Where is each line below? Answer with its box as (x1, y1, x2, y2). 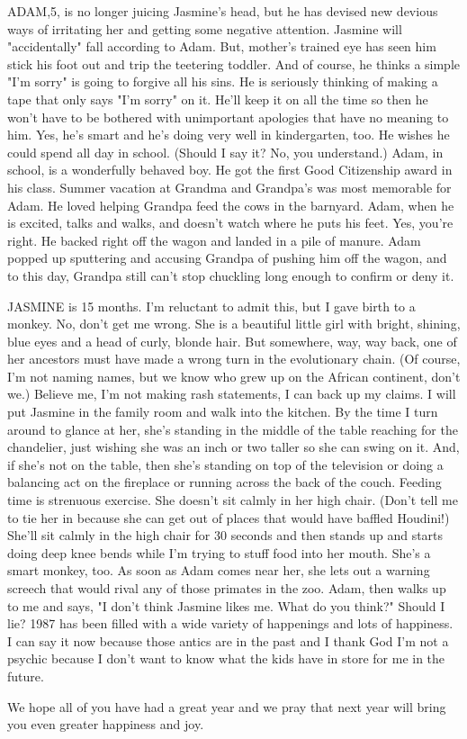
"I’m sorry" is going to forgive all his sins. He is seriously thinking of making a (7, 72, 438, 91)
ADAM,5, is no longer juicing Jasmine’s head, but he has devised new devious (7, 2, 438, 20)
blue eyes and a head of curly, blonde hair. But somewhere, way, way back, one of (7, 331, 457, 350)
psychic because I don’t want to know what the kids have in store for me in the (7, 649, 445, 668)
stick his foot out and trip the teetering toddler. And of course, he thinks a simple (7, 54, 461, 73)
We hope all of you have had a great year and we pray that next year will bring (7, 697, 446, 716)
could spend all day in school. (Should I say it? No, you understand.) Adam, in (7, 142, 444, 161)
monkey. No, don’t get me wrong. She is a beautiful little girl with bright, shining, (7, 314, 461, 333)
